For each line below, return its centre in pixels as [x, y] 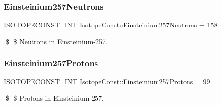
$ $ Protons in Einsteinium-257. [55, 98]
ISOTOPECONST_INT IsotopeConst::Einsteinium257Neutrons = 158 [111, 25]
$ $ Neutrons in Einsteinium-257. [57, 41]
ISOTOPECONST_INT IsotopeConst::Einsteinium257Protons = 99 [107, 81]
